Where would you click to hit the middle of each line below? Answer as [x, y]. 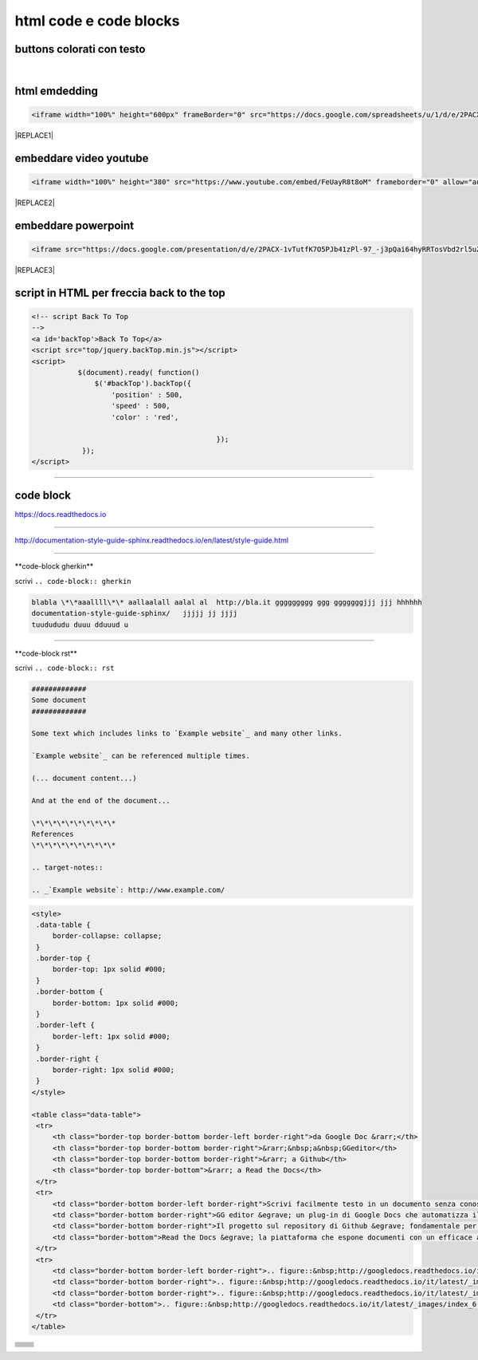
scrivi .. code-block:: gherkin [73, 581]
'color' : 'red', [145, 417]
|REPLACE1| [34, 136]
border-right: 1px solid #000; [114, 1070]
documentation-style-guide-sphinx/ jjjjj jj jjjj [135, 613]
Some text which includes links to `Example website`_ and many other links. [187, 733]
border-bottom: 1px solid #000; [116, 1003]
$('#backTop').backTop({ [143, 384]
